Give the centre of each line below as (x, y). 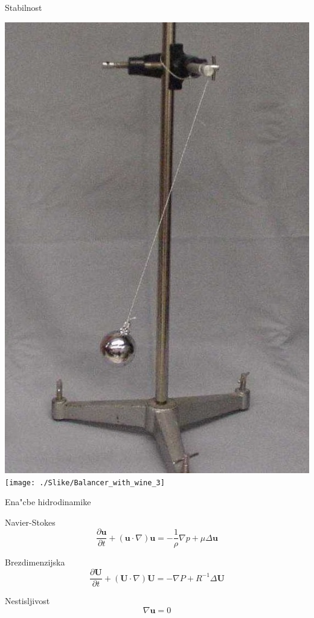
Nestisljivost (27, 601)
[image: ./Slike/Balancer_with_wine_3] (85, 483)
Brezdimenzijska (35, 562)
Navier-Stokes (30, 522)
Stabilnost (24, 7)
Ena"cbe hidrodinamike (48, 502)
